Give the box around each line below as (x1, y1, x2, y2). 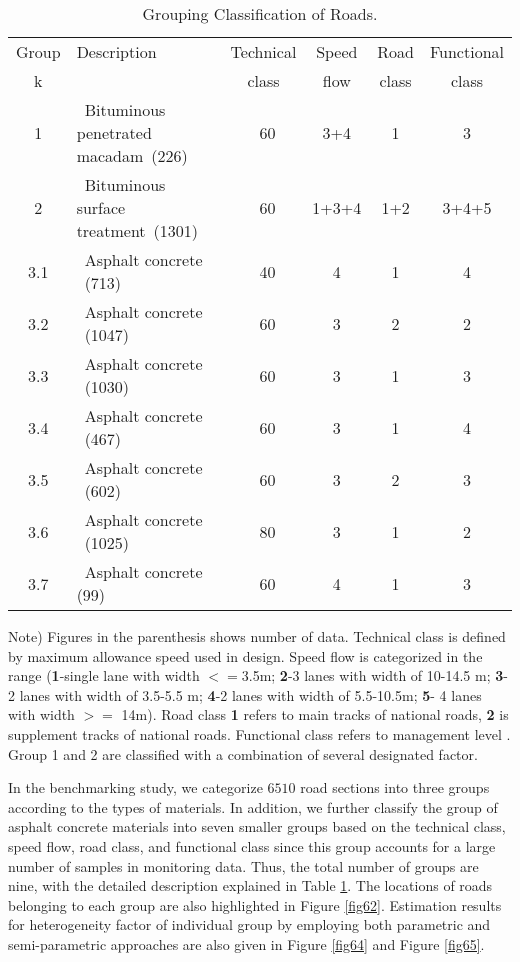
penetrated (76, 121, 152, 144)
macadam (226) (76, 144, 188, 167)
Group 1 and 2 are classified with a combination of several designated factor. (8, 743, 478, 764)
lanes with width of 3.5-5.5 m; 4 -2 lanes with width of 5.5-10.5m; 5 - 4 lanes (19, 684, 482, 705)
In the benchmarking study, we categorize (8, 777, 263, 798)
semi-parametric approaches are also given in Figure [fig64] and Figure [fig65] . (8, 933, 485, 954)
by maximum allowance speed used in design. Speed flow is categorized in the (8, 645, 483, 666)
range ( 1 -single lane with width (8, 665, 200, 686)
